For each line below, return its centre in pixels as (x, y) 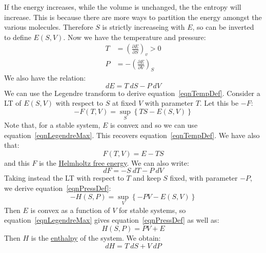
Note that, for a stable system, (52, 125)
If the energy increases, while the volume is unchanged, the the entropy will (123, 7)
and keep (147, 178)
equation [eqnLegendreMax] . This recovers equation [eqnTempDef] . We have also (132, 135)
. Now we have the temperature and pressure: (135, 37)
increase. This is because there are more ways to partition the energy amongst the (133, 17)
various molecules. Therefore (49, 27)
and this (17, 162)
